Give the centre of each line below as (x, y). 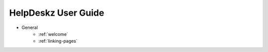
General (30, 27)
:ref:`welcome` (53, 34)
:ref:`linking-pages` (58, 41)
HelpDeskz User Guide (57, 13)
